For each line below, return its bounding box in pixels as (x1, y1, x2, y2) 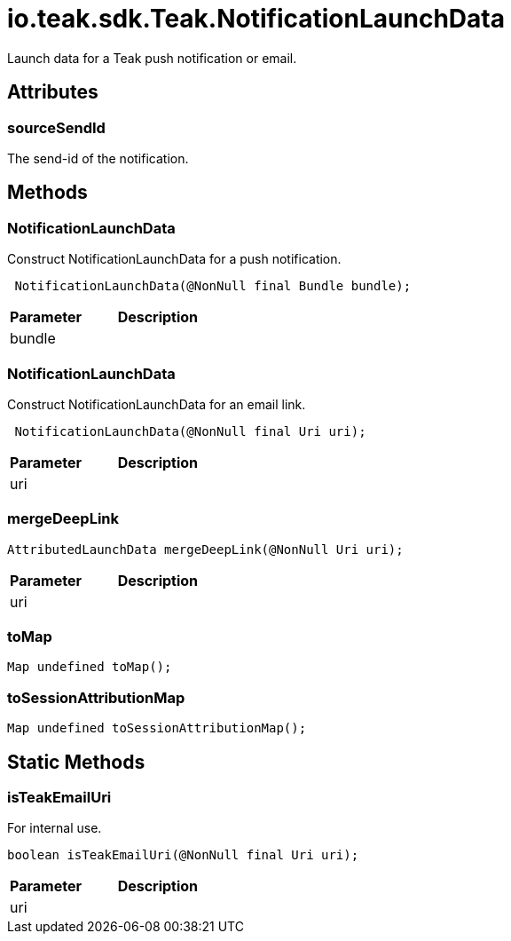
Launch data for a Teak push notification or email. (7, 50, 297, 66)
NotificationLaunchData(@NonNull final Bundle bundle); (14, 279, 412, 294)
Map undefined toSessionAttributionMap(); (7, 721, 307, 736)
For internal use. (7, 820, 102, 836)
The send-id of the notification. (7, 150, 189, 166)
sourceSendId (7, 118, 106, 137)
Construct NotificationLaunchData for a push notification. (7, 251, 342, 267)
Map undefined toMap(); (7, 660, 172, 675)
